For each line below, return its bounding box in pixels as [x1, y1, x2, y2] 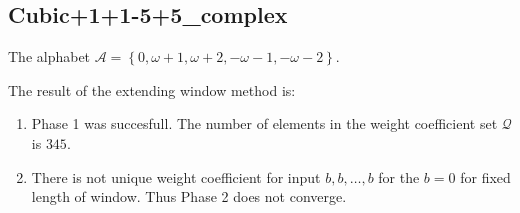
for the [378, 166, 420, 187]
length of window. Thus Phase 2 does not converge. [31, 186, 347, 207]
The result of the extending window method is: [8, 79, 296, 100]
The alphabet [8, 46, 91, 67]
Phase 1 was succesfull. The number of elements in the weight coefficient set [31, 113, 498, 134]
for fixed [460, 166, 511, 187]
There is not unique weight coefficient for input [31, 166, 321, 187]
